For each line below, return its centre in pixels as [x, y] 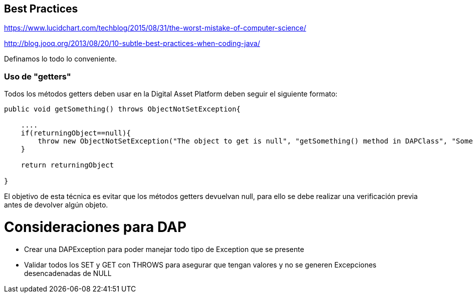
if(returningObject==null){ [76, 133]
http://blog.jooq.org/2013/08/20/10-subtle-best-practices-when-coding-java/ [132, 43]
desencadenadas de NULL [68, 273]
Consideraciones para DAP [95, 227]
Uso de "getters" [38, 76]
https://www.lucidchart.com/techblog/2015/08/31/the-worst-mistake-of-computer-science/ [155, 28]
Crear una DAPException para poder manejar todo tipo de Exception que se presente [164, 249]
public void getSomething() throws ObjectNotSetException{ [123, 109]
